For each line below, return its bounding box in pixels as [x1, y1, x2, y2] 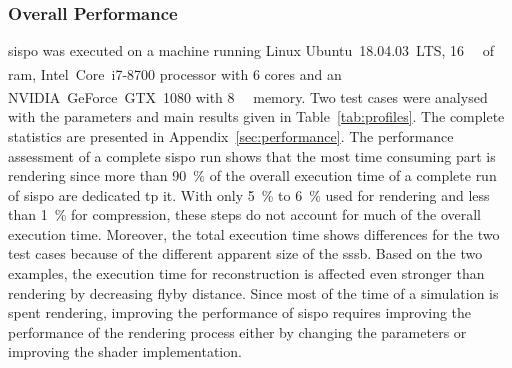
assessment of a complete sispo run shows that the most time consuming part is [8, 145, 496, 166]
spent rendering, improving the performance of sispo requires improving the [8, 302, 472, 323]
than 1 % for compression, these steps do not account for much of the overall [8, 204, 482, 225]
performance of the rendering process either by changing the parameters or [8, 321, 467, 342]
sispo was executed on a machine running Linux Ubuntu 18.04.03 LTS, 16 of [8, 40, 495, 61]
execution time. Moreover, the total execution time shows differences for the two [8, 223, 500, 244]
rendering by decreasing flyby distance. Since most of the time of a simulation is [8, 282, 499, 303]
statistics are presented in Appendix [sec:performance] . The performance [8, 125, 454, 146]
